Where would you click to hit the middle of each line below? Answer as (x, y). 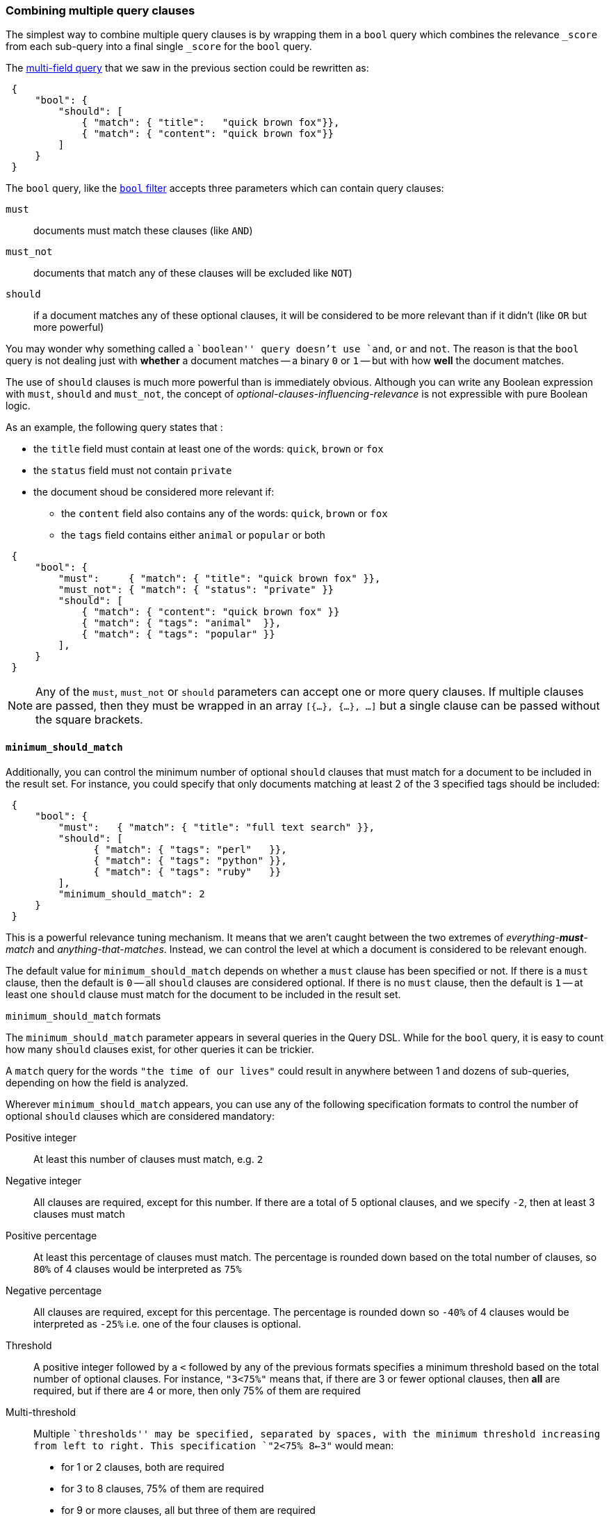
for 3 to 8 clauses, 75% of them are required (163, 1488)
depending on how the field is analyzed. (97, 1082)
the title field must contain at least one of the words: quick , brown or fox (209, 449)
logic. (18, 406)
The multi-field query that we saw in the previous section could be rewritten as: (187, 68)
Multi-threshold (41, 1412)
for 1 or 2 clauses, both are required (143, 1467)
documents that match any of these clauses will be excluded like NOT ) (193, 273)
